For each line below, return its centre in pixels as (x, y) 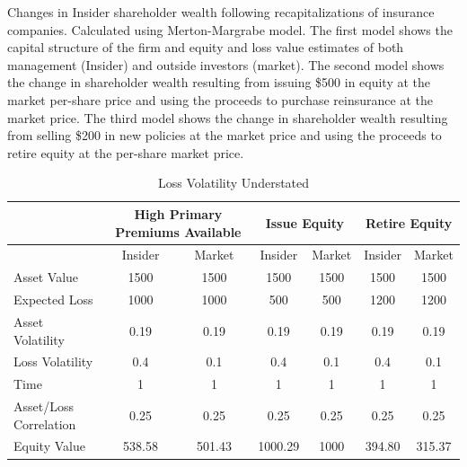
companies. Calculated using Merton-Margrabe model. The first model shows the (230, 29)
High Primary (178, 213)
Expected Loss (53, 300)
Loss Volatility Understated (233, 183)
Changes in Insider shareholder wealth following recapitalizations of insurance (221, 12)
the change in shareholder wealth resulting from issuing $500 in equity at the (219, 82)
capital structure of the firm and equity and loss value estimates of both (206, 47)
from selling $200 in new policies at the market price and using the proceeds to (225, 135)
